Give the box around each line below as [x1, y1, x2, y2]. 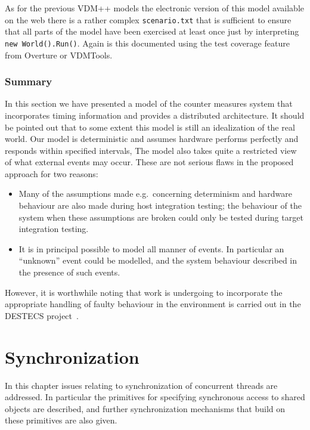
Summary [5, 74, 52, 89]
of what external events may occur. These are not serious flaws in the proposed [5, 156, 294, 168]
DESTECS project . [5, 309, 79, 321]
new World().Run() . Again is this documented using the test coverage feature [5, 36, 290, 49]
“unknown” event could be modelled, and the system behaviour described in [18, 254, 297, 267]
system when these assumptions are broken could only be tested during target [18, 211, 303, 223]
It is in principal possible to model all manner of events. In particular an [18, 242, 284, 255]
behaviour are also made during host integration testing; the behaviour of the [18, 199, 302, 212]
